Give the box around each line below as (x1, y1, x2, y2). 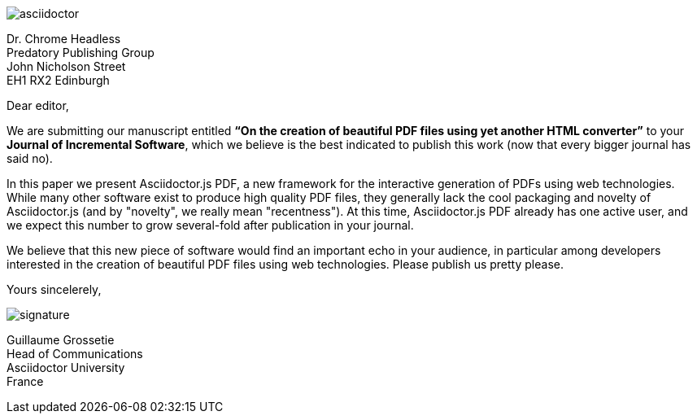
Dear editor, (7, 98, 69, 112)
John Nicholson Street (7, 59, 126, 73)
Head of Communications (7, 347, 143, 361)
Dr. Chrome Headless (7, 32, 121, 46)
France (7, 374, 44, 388)
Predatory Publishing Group (7, 46, 155, 59)
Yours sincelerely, (7, 282, 102, 296)
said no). (7, 151, 53, 165)
